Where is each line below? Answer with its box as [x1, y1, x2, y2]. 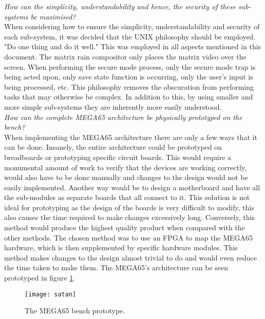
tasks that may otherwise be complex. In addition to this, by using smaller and [4, 91, 253, 102]
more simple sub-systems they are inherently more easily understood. [4, 101, 222, 112]
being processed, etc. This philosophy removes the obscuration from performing [4, 81, 254, 92]
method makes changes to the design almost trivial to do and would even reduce [4, 252, 257, 263]
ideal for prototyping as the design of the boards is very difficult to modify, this [4, 202, 254, 212]
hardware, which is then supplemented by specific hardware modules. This [4, 242, 238, 253]
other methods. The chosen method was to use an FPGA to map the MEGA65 [4, 232, 253, 243]
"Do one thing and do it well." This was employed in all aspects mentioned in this [4, 41, 261, 52]
